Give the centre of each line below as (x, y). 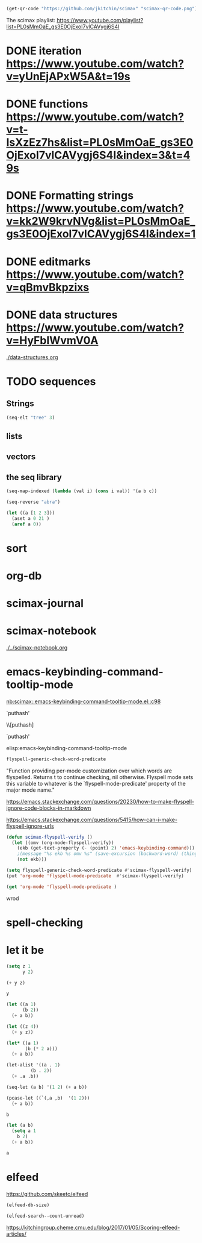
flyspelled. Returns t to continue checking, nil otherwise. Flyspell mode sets (100, 777)
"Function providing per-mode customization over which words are (89, 771)
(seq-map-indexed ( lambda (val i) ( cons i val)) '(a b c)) (82, 491)
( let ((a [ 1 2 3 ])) (31, 513)
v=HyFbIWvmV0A (52, 340)
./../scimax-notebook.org (37, 647)
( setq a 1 (24, 1131)
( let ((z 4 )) (23, 1026)
